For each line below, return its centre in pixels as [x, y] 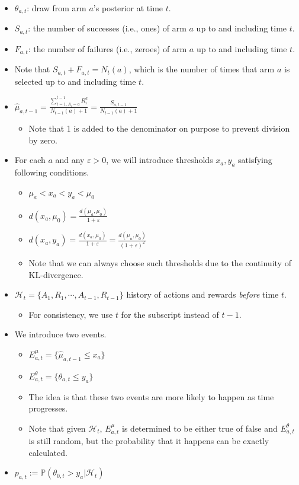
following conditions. [52, 172]
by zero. [43, 140]
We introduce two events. [60, 334]
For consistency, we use [71, 314]
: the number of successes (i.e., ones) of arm [107, 28]
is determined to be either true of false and [200, 428]
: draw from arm [57, 8]
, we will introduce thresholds [160, 160]
